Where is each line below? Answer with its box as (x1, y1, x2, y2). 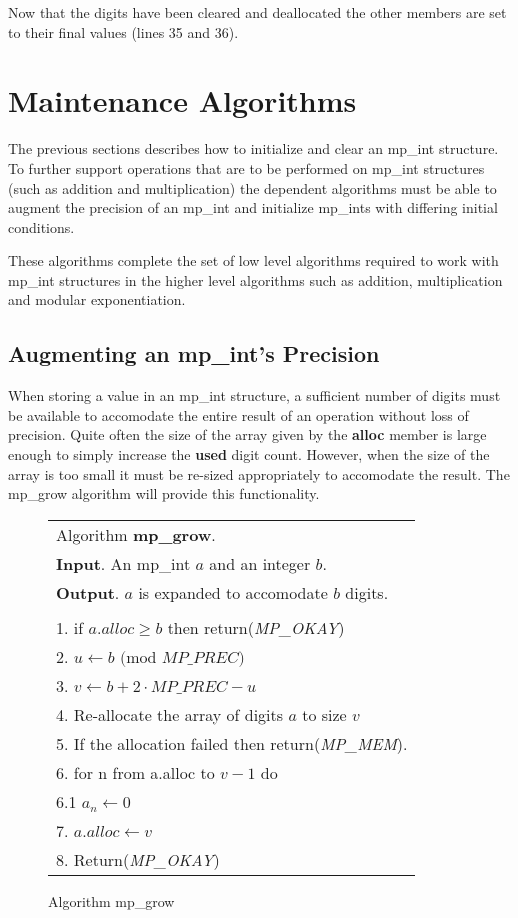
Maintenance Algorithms (8, 80, 357, 121)
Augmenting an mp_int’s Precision (8, 338, 380, 369)
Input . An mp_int (56, 551, 191, 575)
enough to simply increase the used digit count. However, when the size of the (8, 444, 490, 465)
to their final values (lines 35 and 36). (8, 21, 239, 42)
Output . (56, 580, 120, 604)
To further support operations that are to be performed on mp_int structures (8, 157, 485, 178)
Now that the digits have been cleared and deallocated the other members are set (8, 2, 507, 22)
